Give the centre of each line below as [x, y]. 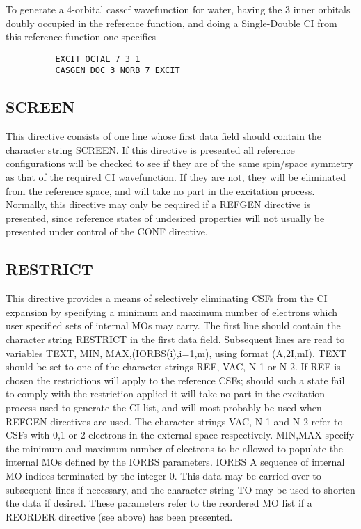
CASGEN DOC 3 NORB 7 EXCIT [118, 71]
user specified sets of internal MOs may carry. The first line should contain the [173, 325]
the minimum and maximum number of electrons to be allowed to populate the [175, 448]
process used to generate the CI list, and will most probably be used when [164, 407]
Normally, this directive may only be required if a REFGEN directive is [158, 204]
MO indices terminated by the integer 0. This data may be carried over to [163, 475]
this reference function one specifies [81, 37]
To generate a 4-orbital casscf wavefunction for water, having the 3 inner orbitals [178, 9]
